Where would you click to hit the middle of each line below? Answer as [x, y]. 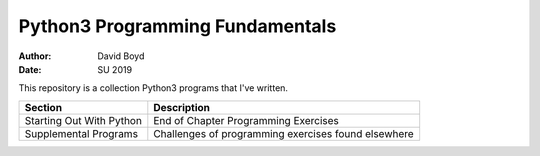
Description [181, 107]
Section [43, 107]
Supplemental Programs [81, 133]
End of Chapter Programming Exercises [246, 120]
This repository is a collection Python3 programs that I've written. [153, 88]
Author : [35, 56]
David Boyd [121, 56]
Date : [30, 69]
